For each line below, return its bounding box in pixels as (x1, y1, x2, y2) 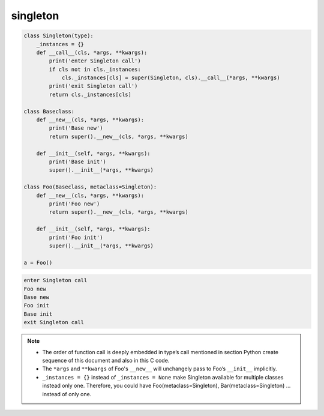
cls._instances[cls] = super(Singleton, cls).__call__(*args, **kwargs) (61, 74, 280, 81)
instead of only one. (42, 390, 92, 397)
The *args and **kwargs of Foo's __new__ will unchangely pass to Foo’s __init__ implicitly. (42, 365, 277, 372)
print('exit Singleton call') (49, 83, 138, 89)
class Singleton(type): (23, 32, 94, 39)
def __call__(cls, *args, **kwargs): (36, 49, 148, 56)
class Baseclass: (23, 108, 75, 115)
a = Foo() (23, 259, 53, 266)
